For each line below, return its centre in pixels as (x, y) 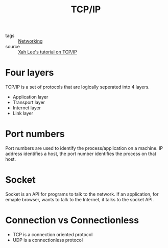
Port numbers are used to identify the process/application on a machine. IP (84, 148)
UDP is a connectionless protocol (48, 240)
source (13, 47)
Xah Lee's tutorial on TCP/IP (48, 52)
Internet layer (27, 108)
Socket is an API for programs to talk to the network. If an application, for (82, 194)
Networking (30, 41)
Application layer (30, 97)
